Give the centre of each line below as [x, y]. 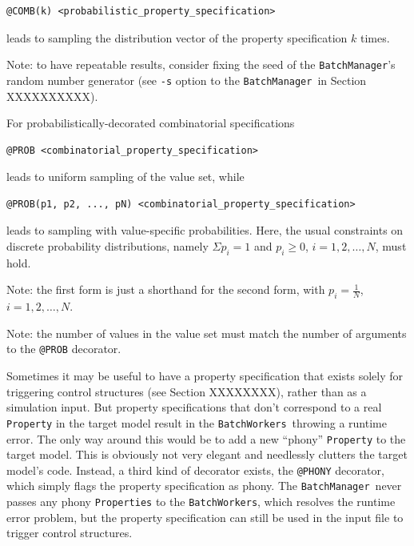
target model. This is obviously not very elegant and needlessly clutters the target [207, 454]
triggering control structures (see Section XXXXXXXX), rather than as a [187, 391]
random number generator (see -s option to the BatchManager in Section [187, 80]
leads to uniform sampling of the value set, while [125, 177]
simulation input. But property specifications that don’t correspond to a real [194, 407]
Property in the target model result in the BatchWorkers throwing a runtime [197, 422]
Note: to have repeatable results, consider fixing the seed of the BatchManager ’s [201, 64]
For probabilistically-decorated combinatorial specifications [151, 123]
